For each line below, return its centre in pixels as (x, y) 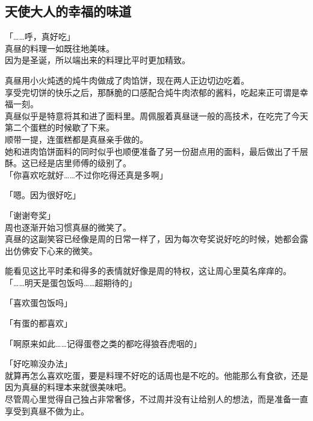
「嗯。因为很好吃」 (43, 195)
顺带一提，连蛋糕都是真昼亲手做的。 (76, 139)
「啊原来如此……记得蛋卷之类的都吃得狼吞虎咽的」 (103, 343)
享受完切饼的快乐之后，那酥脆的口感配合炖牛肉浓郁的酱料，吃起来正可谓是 (152, 92)
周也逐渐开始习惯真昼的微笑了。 (68, 227)
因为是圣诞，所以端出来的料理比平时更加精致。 (98, 60)
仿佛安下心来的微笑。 (55, 250)
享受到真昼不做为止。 (47, 410)
